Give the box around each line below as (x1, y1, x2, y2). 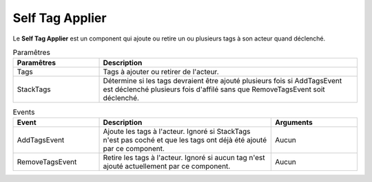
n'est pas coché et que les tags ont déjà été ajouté (103, 135, 267, 144)
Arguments (274, 117, 313, 127)
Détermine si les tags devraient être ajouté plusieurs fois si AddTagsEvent (103, 76, 342, 86)
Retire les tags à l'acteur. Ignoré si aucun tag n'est (103, 152, 265, 162)
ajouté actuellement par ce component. (103, 161, 231, 171)
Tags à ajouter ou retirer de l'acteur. (103, 67, 219, 77)
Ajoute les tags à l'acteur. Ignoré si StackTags (103, 126, 251, 136)
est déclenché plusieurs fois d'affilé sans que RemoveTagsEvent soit (103, 84, 325, 94)
